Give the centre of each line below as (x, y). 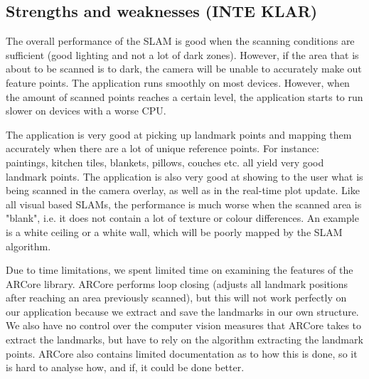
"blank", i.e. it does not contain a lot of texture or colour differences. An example (182, 218)
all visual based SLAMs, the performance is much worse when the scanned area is (184, 204)
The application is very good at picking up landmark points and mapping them (179, 134)
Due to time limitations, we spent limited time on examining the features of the (180, 270)
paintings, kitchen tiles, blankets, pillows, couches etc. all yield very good (165, 162)
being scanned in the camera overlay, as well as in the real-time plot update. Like (183, 190)
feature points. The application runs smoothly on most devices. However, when (178, 82)
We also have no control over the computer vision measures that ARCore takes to (184, 325)
